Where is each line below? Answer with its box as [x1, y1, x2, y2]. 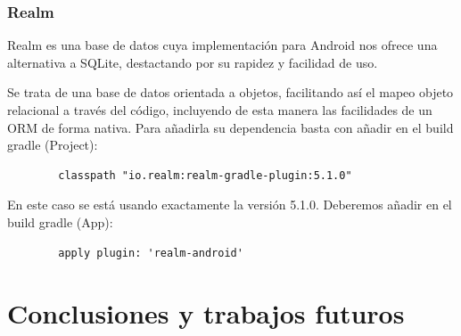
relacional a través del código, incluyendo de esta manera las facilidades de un [7, 101, 432, 119]
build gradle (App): [7, 212, 113, 231]
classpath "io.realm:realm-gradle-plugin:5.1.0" [58, 168, 352, 182]
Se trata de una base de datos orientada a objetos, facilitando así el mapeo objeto [7, 83, 454, 102]
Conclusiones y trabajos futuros [7, 295, 405, 332]
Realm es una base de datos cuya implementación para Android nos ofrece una [7, 36, 438, 54]
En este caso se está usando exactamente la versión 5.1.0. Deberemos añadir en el [7, 195, 452, 214]
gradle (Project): [7, 135, 98, 154]
